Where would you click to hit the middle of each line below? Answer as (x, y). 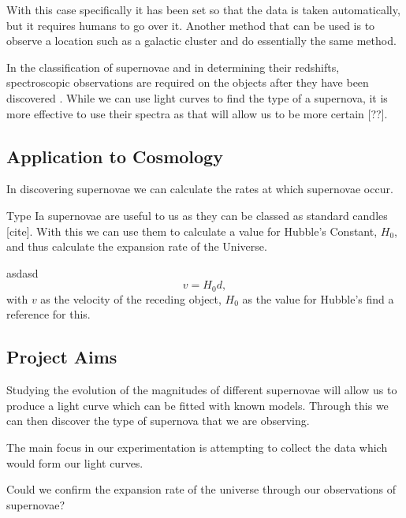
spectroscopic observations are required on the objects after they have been (188, 82)
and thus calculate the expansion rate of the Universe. (137, 246)
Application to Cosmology (115, 156)
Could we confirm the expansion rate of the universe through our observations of (201, 489)
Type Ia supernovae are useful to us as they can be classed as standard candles (197, 215)
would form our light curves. (75, 462)
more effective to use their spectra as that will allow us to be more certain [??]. (197, 113)
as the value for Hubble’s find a (318, 298)
